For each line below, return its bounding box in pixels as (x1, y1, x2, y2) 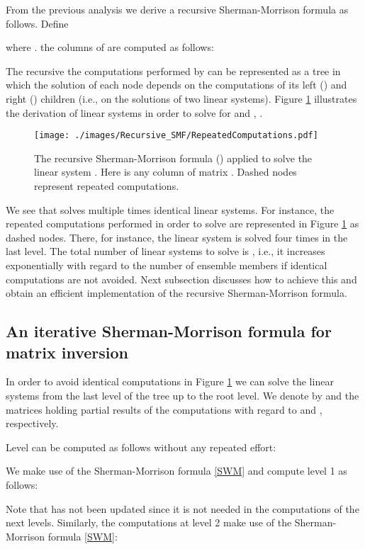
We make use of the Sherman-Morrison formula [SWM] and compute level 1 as (6, 463, 347, 478)
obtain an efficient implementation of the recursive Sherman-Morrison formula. (6, 285, 347, 300)
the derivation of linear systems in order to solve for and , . (6, 105, 263, 120)
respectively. (6, 416, 59, 431)
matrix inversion (6, 341, 128, 363)
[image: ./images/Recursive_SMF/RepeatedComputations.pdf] (34, 130, 318, 141)
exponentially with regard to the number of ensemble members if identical (6, 257, 327, 272)
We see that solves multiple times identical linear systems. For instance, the (6, 202, 335, 217)
